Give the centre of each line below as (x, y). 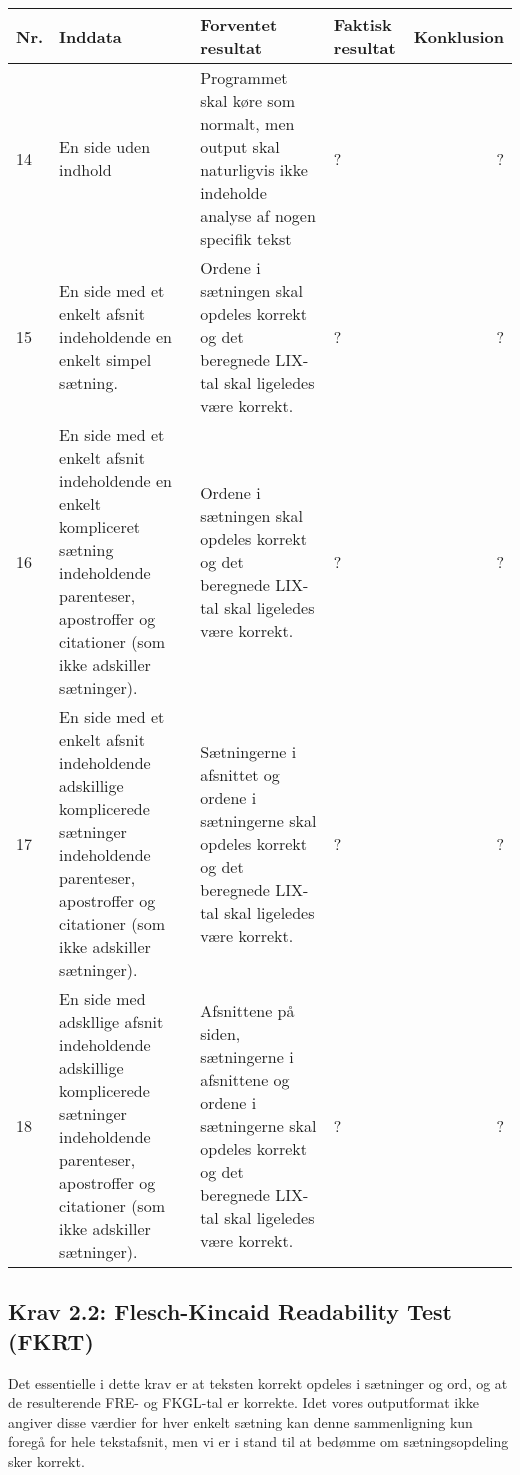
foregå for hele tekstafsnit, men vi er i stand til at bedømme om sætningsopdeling (258, 1441)
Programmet (244, 77)
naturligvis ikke (254, 169)
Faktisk (362, 24)
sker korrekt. (46, 1460)
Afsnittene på (247, 1010)
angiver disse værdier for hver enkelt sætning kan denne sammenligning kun (240, 1421)
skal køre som (248, 100)
